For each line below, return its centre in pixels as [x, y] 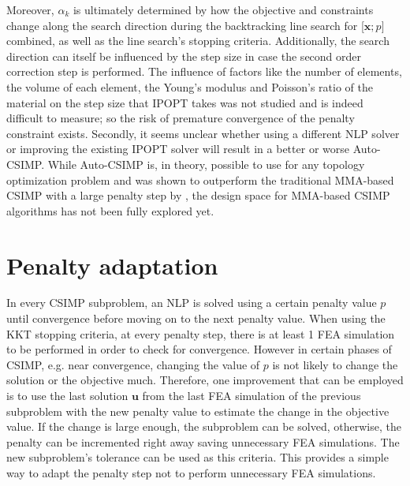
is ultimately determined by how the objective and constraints [223, 9]
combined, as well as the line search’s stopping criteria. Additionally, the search [198, 41]
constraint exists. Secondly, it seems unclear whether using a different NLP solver [203, 133]
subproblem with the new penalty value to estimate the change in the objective [198, 411]
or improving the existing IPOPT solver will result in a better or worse [178, 149]
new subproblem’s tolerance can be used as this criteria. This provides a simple [198, 457]
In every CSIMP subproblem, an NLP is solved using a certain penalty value [192, 303]
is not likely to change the [335, 364]
